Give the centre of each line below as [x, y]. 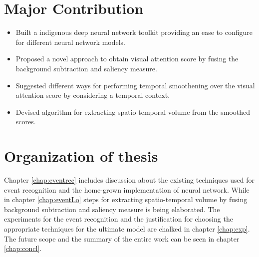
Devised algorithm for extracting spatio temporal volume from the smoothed [133, 112]
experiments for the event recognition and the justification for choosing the [119, 219]
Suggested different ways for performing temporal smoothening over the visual [135, 85]
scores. [26, 122]
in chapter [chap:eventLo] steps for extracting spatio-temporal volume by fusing [126, 199]
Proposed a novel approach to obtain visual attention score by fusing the [127, 59]
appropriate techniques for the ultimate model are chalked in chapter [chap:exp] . [127, 228]
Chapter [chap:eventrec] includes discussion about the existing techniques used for [129, 180]
